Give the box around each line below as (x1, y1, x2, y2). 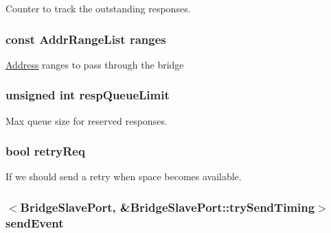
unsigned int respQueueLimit (5, 86, 170, 103)
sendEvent (5, 214, 64, 231)
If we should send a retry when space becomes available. (5, 169, 242, 184)
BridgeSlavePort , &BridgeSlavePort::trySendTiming (20, 198, 315, 215)
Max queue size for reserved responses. (5, 113, 168, 127)
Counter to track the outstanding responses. (5, 1, 191, 15)
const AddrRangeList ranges (5, 30, 166, 47)
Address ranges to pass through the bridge (5, 57, 184, 71)
